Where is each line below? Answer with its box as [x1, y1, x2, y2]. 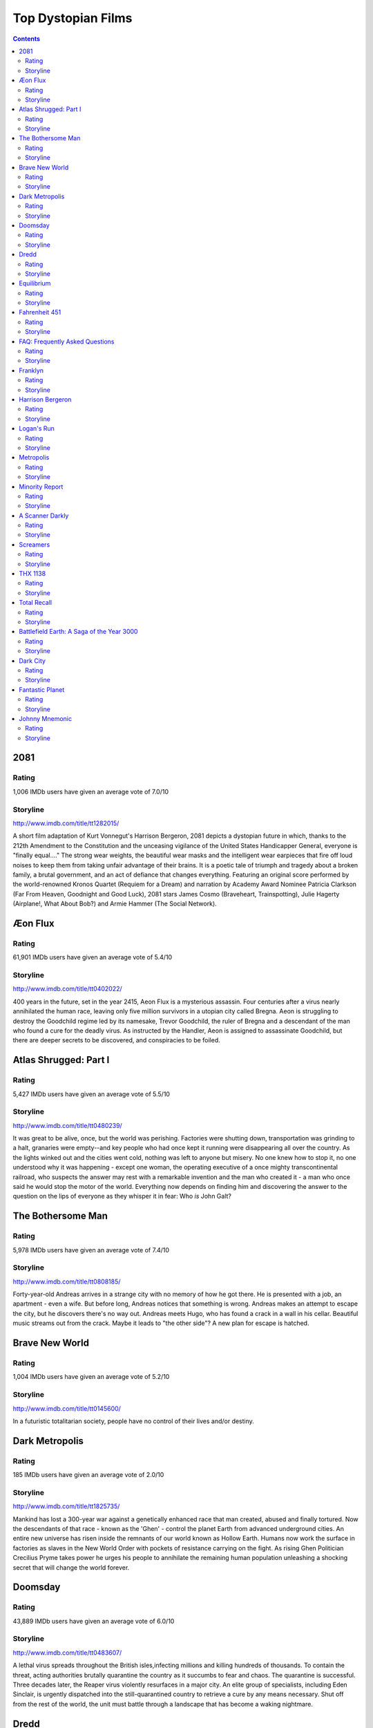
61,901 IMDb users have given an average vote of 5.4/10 [12, 953, 173, 961]
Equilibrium [19, 279, 51, 288]
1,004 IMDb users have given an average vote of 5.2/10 [12, 1373, 170, 1381]
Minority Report [19, 482, 64, 491]
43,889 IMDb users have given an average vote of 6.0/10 [12, 1617, 175, 1625]
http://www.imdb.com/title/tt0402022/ [12, 985, 122, 993]
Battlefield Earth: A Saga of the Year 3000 [19, 628, 138, 636]
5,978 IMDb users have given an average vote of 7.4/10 [12, 1246, 169, 1254]
